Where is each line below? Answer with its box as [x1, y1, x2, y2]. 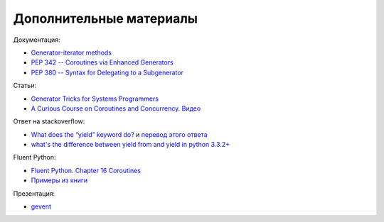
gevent [31, 202, 52, 211]
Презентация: [13, 189, 55, 198]
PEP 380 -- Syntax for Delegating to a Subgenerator [31, 68, 184, 77]
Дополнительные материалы [13, 11, 198, 26]
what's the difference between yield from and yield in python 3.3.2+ [31, 140, 230, 149]
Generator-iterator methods [31, 48, 112, 57]
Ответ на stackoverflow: [13, 117, 85, 126]
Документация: [13, 35, 60, 44]
